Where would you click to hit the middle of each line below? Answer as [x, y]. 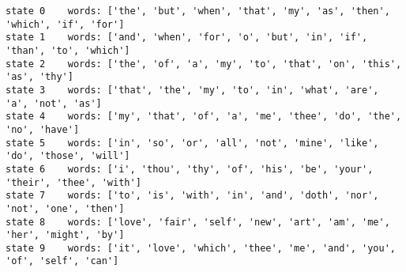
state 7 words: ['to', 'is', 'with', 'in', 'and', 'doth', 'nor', [192, 196]
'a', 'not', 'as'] [54, 103]
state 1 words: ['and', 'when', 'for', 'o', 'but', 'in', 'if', [187, 38]
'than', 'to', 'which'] [68, 50]
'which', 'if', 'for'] [65, 24]
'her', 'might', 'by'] [65, 235]
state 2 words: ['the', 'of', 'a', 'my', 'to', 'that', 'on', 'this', [204, 64]
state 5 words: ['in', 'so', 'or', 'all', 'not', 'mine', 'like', [192, 143]
